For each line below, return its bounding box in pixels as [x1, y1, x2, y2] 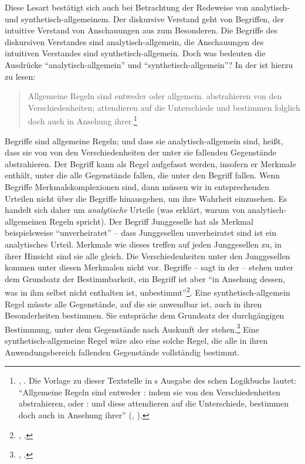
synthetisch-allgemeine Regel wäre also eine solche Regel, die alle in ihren [5, 334, 268, 346]
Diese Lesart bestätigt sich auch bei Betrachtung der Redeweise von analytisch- [5, 1, 290, 13]
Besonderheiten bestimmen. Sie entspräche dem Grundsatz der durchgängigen [5, 309, 284, 321]
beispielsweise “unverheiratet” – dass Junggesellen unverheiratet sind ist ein [5, 226, 276, 239]
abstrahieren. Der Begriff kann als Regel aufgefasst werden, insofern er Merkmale [5, 157, 296, 170]
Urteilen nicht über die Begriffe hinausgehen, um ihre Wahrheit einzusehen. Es [5, 192, 287, 204]
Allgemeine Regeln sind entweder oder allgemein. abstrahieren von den [28, 90, 282, 102]
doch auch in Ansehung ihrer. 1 [28, 113, 137, 127]
